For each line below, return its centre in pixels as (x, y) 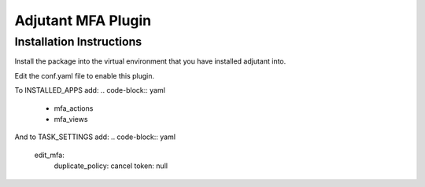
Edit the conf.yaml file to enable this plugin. (85, 75)
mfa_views (71, 119)
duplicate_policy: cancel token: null (111, 166)
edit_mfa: (49, 155)
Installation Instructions (78, 42)
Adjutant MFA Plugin (83, 20)
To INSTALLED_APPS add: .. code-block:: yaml (90, 90)
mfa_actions (74, 108)
